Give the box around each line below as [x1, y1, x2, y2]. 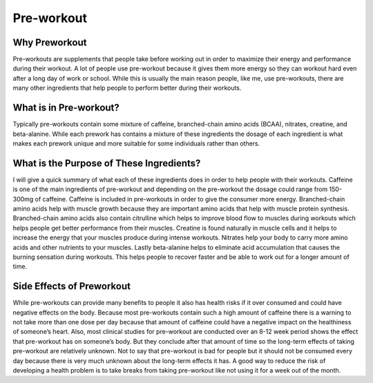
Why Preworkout [12, 37, 87, 48]
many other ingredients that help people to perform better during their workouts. [12, 84, 242, 92]
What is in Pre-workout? [12, 102, 120, 114]
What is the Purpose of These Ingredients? [12, 157, 201, 169]
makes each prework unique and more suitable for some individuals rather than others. [12, 139, 260, 148]
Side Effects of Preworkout [12, 280, 131, 293]
